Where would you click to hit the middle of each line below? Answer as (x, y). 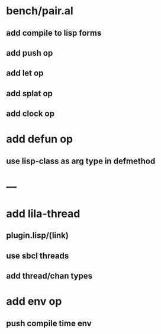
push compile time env (49, 323)
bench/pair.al (40, 11)
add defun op (39, 139)
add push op (30, 53)
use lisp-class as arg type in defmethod (81, 161)
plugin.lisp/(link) (38, 236)
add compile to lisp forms (54, 33)
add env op (34, 302)
